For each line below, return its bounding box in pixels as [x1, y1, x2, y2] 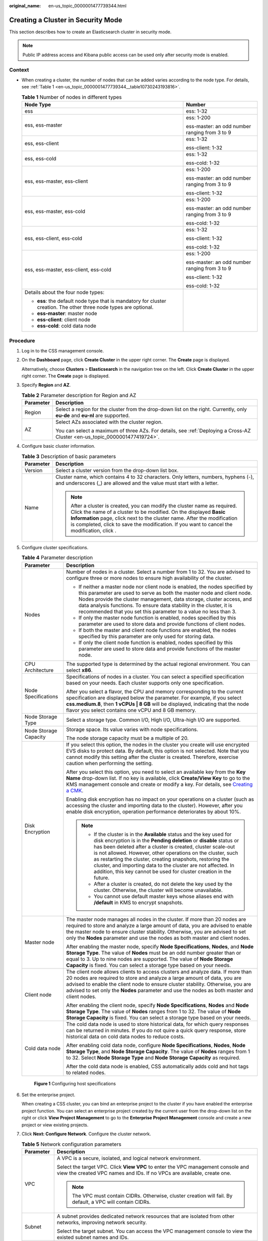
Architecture [24, 667, 54, 674]
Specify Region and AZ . [21, 382, 71, 388]
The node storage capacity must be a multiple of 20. [66, 735, 189, 742]
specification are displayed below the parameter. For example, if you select [66, 694, 242, 701]
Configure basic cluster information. [21, 443, 95, 449]
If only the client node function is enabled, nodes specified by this [78, 639, 233, 646]
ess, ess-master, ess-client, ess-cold [24, 266, 112, 273]
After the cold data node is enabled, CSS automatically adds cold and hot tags [66, 1063, 249, 1070]
